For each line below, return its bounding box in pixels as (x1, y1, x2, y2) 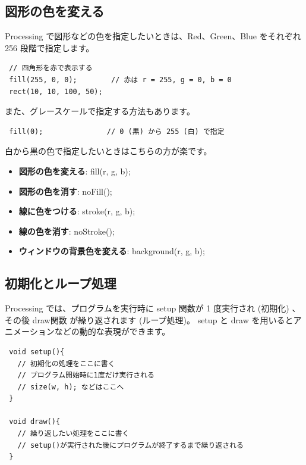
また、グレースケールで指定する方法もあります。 (5, 105, 195, 117)
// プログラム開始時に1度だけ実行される (17, 371, 154, 380)
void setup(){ (9, 347, 65, 356)
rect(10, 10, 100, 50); (9, 87, 103, 96)
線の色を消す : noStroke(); (18, 224, 115, 237)
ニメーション (5, 325, 55, 338)
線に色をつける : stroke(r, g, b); (18, 205, 135, 217)
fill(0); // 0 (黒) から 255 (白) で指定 (9, 127, 225, 136)
